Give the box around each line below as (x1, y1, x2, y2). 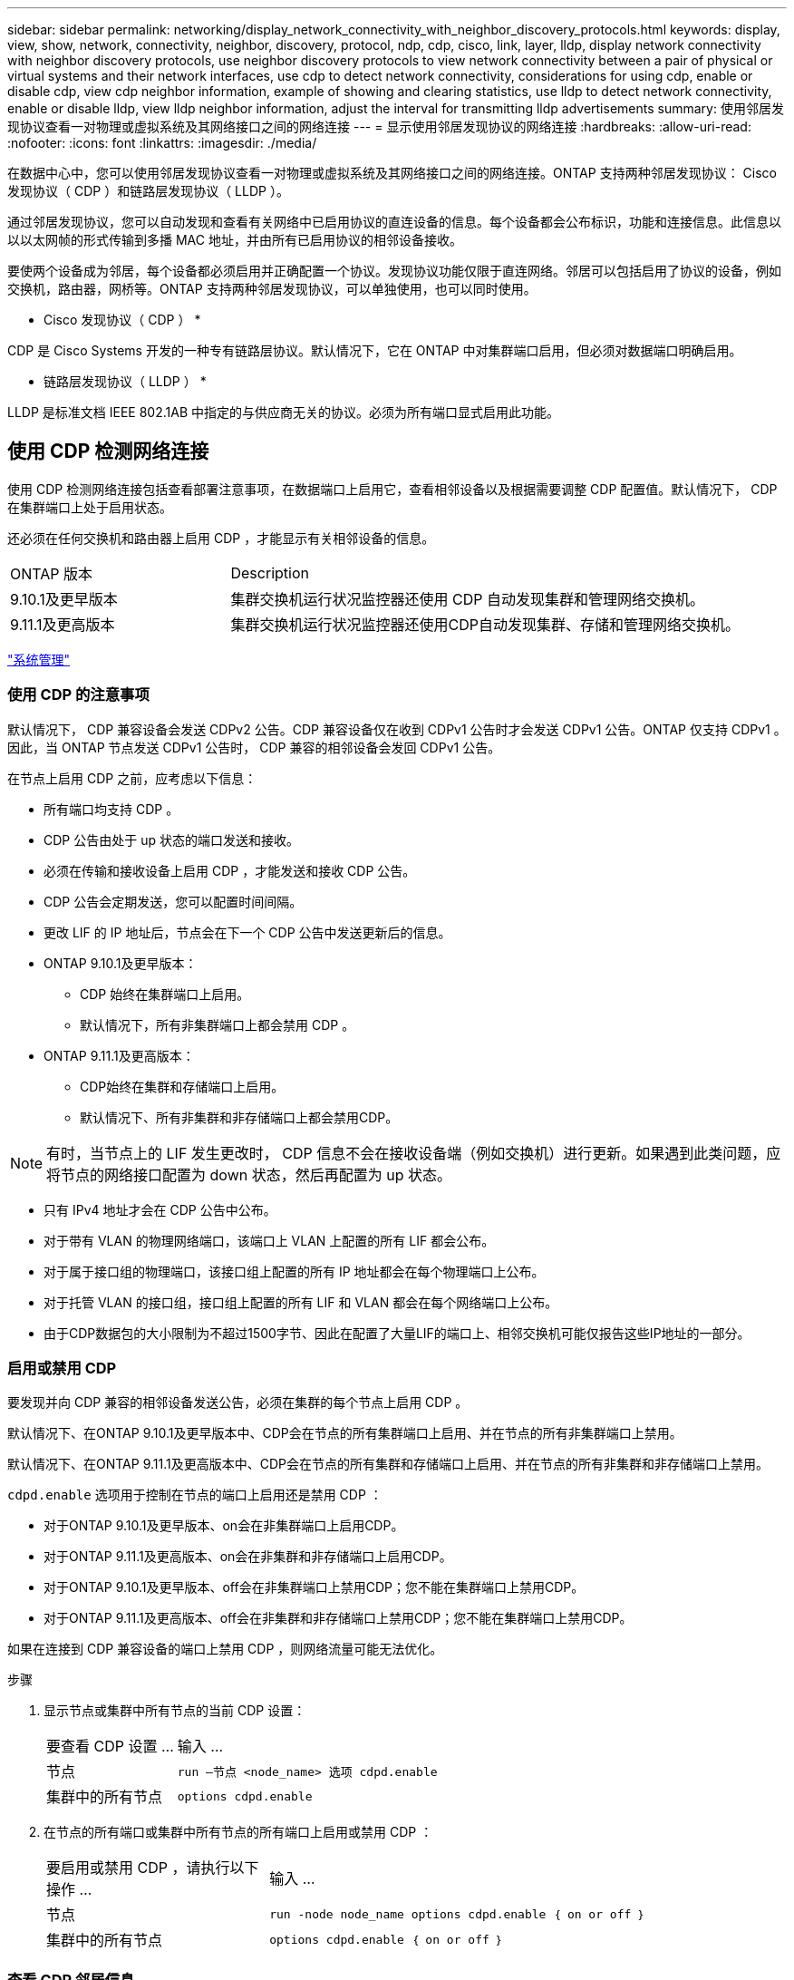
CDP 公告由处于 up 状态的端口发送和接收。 (44, 831, 299, 848)
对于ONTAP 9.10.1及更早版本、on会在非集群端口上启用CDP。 (44, 1518, 404, 1534)
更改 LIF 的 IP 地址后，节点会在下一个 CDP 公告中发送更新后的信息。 (44, 924, 451, 940)
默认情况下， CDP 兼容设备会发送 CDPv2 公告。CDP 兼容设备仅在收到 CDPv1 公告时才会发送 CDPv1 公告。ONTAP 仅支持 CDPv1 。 (7, 721, 787, 737)
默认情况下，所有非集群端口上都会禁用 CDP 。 (80, 1016, 355, 1033)
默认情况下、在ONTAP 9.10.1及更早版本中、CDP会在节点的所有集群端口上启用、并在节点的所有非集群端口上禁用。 (7, 1425, 683, 1441)
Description (230, 563, 309, 582)
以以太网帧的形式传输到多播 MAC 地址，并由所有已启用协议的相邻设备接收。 (7, 232, 462, 247)
